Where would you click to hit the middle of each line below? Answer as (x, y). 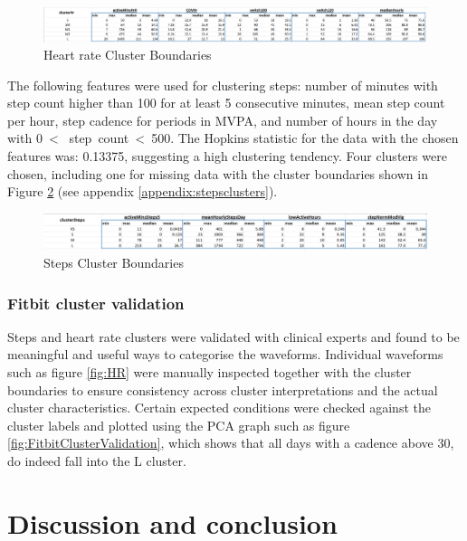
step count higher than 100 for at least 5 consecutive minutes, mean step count (226, 103)
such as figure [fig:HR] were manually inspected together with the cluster (210, 372)
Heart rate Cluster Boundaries (128, 55)
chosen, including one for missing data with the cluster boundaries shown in (218, 173)
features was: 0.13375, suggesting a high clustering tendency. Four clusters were (227, 156)
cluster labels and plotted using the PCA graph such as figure (179, 425)
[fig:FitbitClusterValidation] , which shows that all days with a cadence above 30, (231, 443)
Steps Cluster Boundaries (114, 263)
